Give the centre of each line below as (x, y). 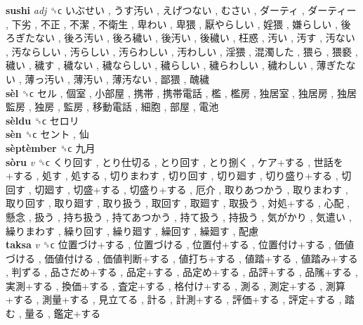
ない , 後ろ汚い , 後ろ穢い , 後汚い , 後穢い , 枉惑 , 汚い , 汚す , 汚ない (195, 38)
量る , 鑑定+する (63, 313)
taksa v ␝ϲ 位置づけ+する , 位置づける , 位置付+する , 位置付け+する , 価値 (180, 244)
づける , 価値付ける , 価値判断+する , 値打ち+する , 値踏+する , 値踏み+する (182, 258)
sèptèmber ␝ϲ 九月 (51, 147)
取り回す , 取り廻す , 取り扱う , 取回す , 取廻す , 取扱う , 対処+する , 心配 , (178, 203)
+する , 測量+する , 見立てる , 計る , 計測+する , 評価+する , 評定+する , (174, 299)
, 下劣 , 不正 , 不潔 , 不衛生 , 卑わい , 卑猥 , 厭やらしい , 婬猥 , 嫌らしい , (172, 24)
